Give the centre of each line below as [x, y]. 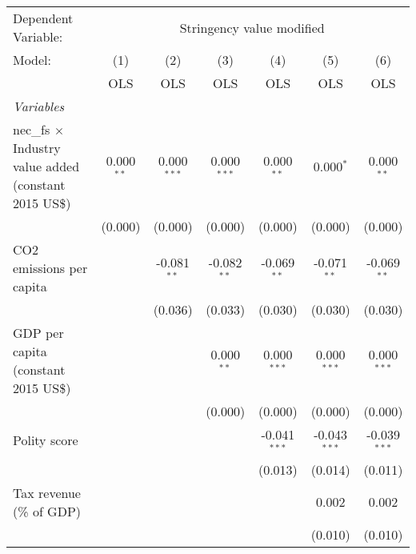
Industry [37, 148]
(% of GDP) [47, 511]
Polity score [46, 440]
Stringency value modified [252, 27]
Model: [32, 60]
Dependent [43, 18]
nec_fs [32, 129]
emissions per [50, 268]
